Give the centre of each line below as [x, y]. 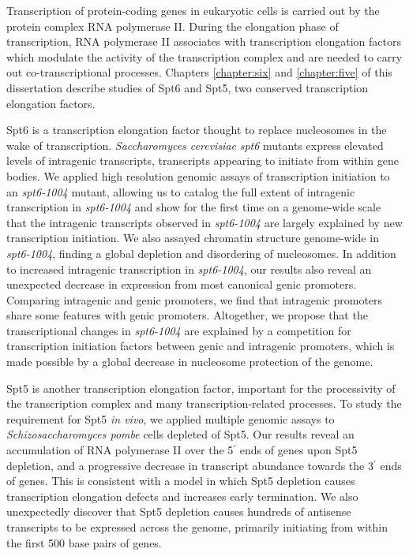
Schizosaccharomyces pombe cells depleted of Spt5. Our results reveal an [180, 434]
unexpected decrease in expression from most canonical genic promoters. [182, 284]
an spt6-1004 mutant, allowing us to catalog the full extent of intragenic [181, 191]
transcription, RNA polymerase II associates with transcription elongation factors [204, 41]
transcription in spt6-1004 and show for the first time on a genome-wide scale [194, 207]
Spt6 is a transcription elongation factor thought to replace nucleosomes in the [197, 130]
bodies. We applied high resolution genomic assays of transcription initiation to [198, 175]
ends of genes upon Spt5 [298, 450]
